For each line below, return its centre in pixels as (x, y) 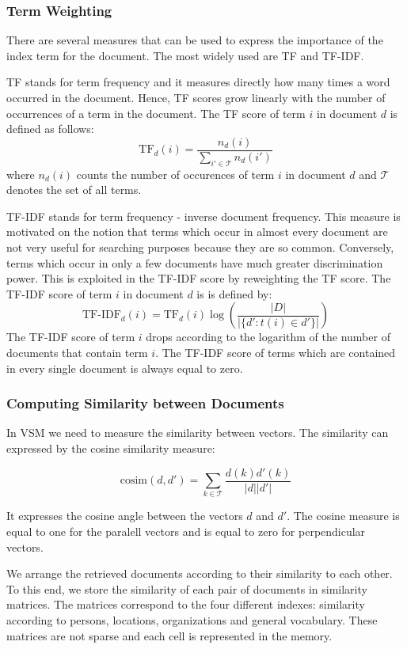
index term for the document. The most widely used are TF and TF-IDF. (185, 55)
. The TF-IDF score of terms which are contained (276, 352)
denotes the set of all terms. (74, 190)
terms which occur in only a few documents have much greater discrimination (195, 262)
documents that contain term (77, 352)
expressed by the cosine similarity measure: (111, 448)
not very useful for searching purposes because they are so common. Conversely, (200, 247)
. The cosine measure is (343, 516)
